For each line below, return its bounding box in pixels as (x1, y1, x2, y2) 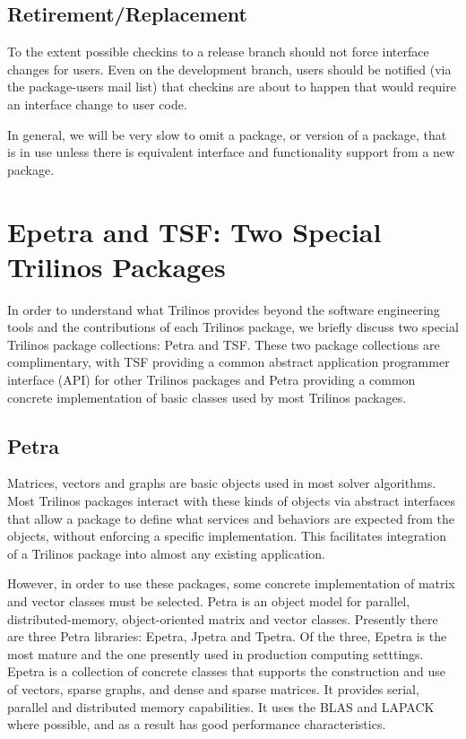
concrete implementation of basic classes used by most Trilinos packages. (7, 387, 407, 406)
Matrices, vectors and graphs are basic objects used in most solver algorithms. (7, 474, 436, 492)
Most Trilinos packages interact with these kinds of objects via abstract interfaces (7, 491, 456, 510)
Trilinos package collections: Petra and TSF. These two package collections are (7, 335, 440, 353)
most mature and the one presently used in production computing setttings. (7, 644, 424, 663)
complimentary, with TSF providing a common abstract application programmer (7, 352, 450, 371)
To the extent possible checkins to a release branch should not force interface (7, 42, 429, 61)
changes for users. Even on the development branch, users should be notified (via (7, 59, 452, 78)
